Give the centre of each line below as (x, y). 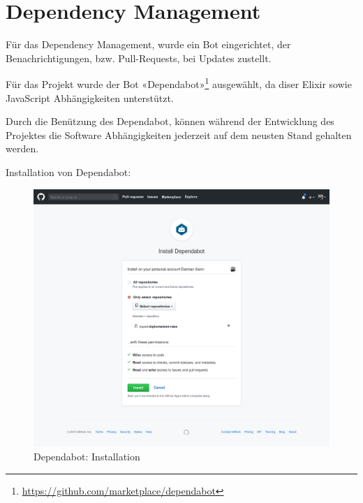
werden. (22, 148)
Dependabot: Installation (87, 457)
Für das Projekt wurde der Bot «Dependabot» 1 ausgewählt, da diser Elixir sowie (179, 83)
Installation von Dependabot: (68, 172)
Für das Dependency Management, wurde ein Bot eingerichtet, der (148, 44)
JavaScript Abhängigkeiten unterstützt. (90, 97)
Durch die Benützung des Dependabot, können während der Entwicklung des (170, 121)
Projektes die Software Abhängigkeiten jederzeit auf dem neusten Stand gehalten (179, 134)
